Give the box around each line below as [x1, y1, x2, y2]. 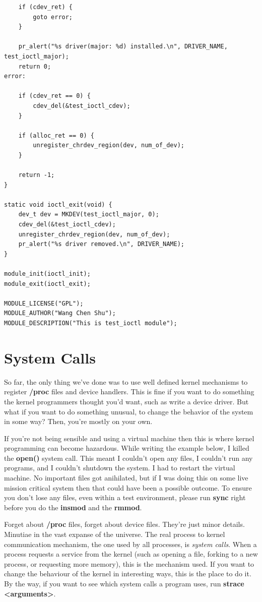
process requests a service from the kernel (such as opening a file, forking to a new [4, 549, 258, 559]
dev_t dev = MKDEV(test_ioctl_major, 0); [18, 211, 159, 218]
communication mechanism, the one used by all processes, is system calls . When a [4, 538, 257, 549]
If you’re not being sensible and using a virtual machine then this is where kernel [4, 433, 254, 443]
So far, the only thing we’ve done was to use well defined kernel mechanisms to [4, 376, 248, 387]
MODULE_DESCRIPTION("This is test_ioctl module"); [4, 320, 177, 327]
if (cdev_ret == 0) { [18, 92, 91, 100]
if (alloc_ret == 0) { [18, 132, 94, 139]
